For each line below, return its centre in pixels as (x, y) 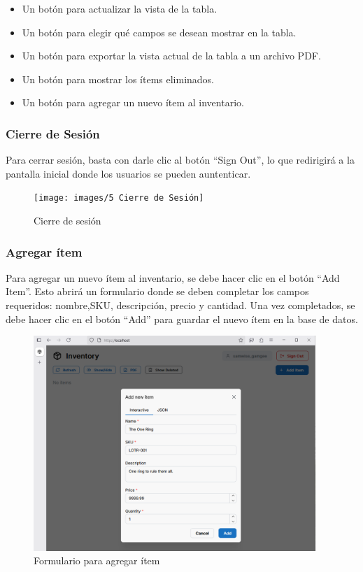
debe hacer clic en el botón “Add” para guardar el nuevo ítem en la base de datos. (182, 319)
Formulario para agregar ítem (97, 560)
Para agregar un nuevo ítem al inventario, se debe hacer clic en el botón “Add (173, 277)
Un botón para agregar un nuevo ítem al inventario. (133, 102)
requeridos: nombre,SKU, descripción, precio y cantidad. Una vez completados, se (180, 305)
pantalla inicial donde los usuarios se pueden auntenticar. (128, 173)
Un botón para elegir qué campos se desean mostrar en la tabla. (159, 32)
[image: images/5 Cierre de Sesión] (119, 198)
